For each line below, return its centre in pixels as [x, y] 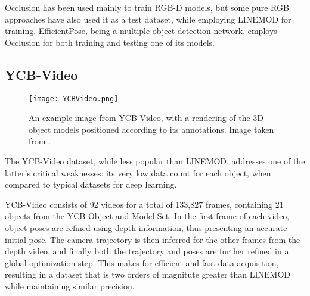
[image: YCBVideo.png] [74, 99]
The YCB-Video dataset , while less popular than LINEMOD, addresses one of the [155, 161]
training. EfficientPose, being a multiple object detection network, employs [141, 31]
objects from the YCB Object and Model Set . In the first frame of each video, [147, 216]
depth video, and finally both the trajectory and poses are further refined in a [147, 251]
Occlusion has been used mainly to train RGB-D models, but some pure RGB [147, 7]
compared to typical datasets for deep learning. [91, 184]
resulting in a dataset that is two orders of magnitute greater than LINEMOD [148, 274]
